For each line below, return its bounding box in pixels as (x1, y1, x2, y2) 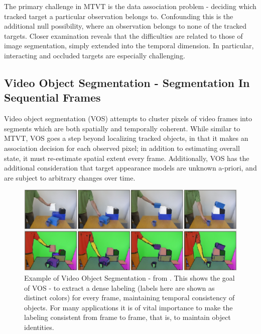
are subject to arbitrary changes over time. (4, 172, 136, 183)
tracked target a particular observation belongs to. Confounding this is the (4, 11, 233, 21)
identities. (24, 321, 54, 332)
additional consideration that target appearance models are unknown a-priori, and (4, 162, 257, 173)
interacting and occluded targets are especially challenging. (4, 50, 185, 60)
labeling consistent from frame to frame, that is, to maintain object (24, 312, 231, 322)
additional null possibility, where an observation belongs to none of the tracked (4, 21, 247, 31)
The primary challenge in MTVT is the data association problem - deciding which (4, 1, 256, 11)
